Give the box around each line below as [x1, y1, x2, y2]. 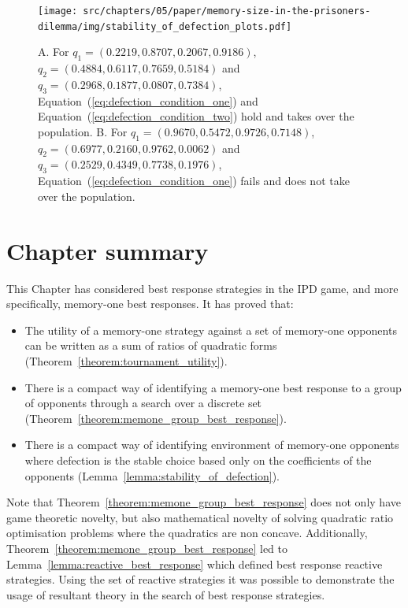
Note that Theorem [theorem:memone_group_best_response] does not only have [6, 494, 401, 510]
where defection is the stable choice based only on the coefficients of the [24, 451, 372, 468]
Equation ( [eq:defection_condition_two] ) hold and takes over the [38, 108, 354, 124]
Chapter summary [6, 234, 209, 266]
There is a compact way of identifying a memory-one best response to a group [24, 379, 402, 395]
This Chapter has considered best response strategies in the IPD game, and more [6, 280, 399, 296]
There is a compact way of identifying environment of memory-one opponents [24, 436, 399, 453]
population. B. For [38, 123, 128, 139]
